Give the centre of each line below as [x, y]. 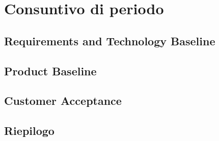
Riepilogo [29, 131]
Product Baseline [50, 70]
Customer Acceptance [63, 101]
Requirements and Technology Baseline [110, 40]
